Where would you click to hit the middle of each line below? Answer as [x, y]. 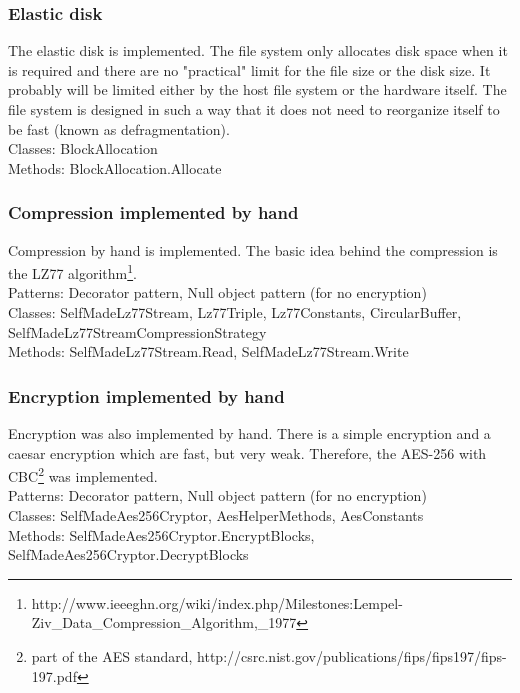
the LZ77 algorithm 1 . [72, 271]
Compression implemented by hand [153, 212]
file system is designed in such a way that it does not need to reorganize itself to [254, 109]
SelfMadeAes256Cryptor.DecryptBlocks [128, 554]
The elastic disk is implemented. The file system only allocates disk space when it [258, 50]
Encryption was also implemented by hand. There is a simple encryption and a [249, 433]
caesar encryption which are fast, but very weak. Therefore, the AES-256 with [247, 452]
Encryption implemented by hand [146, 395]
